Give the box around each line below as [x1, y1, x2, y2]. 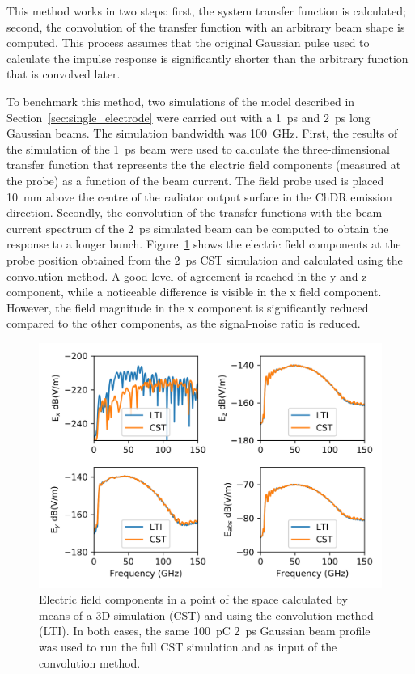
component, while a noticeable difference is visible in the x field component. [6, 283, 382, 300]
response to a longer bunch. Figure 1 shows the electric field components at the [6, 235, 401, 252]
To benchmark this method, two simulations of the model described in [6, 92, 355, 109]
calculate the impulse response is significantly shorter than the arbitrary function [6, 49, 409, 66]
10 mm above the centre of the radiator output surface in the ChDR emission [6, 188, 392, 205]
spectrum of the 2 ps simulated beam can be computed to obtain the [45, 219, 389, 236]
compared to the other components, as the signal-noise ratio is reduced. [6, 315, 361, 332]
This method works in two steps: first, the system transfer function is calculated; [6, 2, 406, 19]
